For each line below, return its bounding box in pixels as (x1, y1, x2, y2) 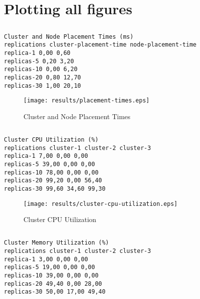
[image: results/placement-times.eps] (23, 97, 150, 104)
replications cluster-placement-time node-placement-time (4, 41, 197, 49)
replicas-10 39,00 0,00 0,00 (4, 272, 99, 279)
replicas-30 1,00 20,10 (4, 82, 81, 89)
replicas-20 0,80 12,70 (4, 74, 81, 81)
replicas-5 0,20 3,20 (4, 57, 74, 65)
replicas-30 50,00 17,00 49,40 (4, 288, 106, 296)
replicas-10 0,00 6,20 (4, 66, 78, 73)
